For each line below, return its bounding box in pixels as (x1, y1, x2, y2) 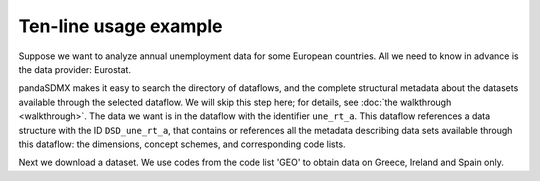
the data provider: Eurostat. (18, 63, 132, 75)
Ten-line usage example (18, 15, 224, 37)
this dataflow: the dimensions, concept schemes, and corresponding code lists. (18, 138, 346, 150)
